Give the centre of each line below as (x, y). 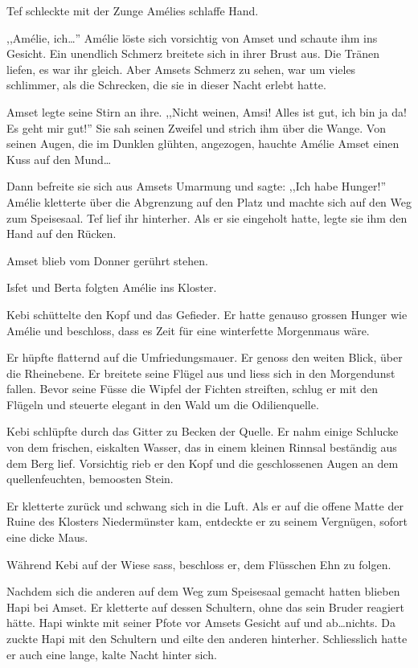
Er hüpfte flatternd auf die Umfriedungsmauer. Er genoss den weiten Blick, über (205, 357)
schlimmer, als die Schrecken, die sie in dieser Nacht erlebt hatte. (166, 85)
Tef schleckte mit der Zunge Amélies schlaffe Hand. (133, 10)
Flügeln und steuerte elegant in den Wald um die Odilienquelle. (163, 404)
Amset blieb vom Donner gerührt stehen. (107, 260)
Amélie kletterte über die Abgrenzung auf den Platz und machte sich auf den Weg (209, 201)
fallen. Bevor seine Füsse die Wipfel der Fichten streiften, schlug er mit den (193, 389)
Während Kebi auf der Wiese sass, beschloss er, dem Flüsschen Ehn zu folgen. (199, 564)
